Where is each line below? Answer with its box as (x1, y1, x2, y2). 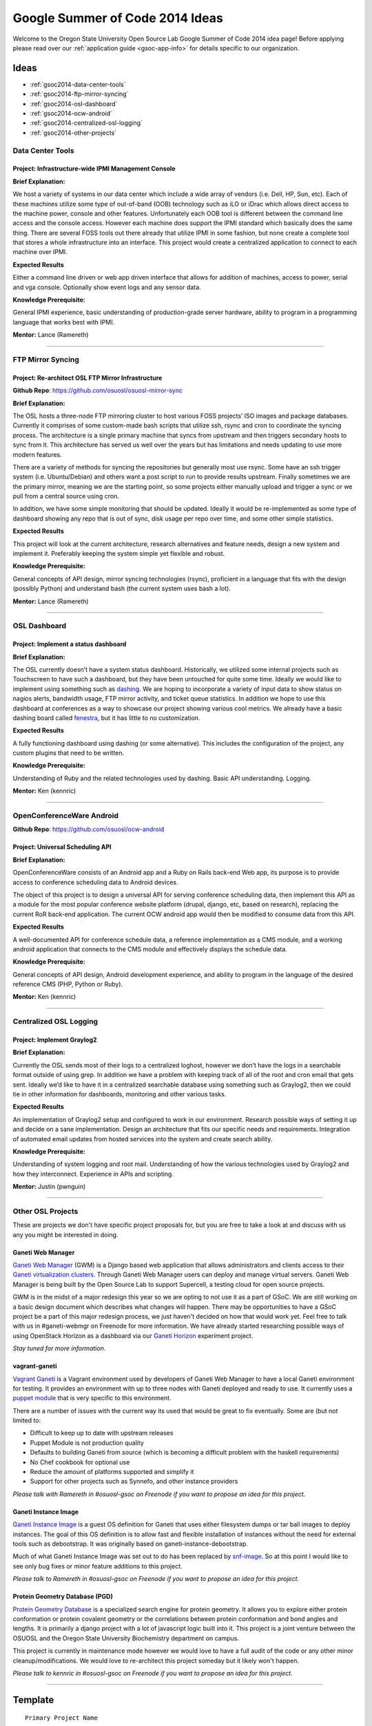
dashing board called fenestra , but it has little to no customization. (12, 713, 200, 721)
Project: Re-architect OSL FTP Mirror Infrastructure (12, 374, 163, 382)
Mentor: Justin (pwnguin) (12, 1183, 86, 1191)
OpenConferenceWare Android (12, 811, 118, 820)
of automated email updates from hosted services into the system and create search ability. (12, 1134, 273, 1143)
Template (12, 1694, 54, 1705)
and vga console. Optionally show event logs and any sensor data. (12, 283, 201, 291)
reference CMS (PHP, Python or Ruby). (12, 980, 123, 989)
